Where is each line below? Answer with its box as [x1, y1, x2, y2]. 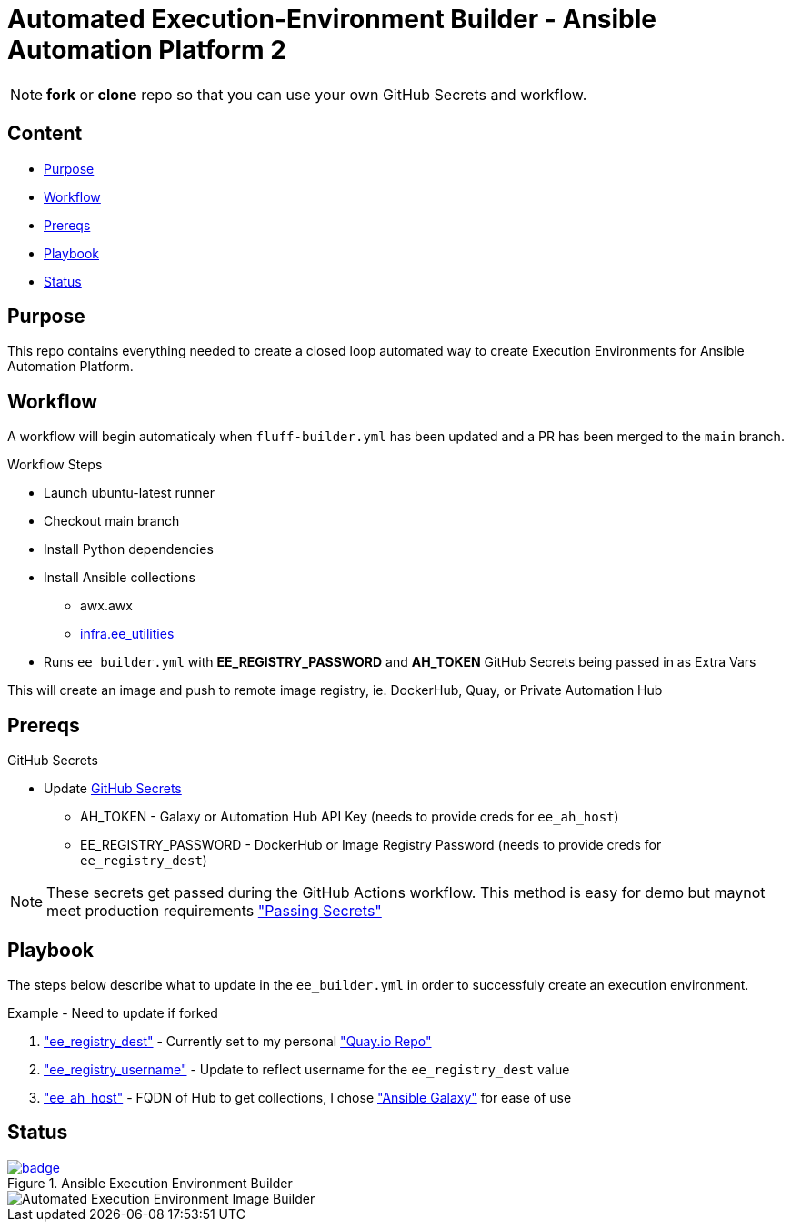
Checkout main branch [44, 513, 180, 529]
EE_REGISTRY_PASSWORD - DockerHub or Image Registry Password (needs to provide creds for [80, 837, 662, 853]
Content [7, 122, 83, 146]
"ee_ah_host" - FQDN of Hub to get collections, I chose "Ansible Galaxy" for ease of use [44, 1089, 572, 1105]
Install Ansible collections [44, 569, 195, 586]
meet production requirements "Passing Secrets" [46, 902, 382, 921]
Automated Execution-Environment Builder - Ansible [7, 4, 657, 35]
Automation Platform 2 [7, 35, 286, 65]
